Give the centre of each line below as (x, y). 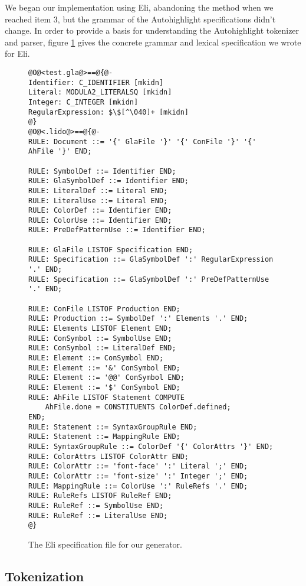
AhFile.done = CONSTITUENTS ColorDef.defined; (138, 407)
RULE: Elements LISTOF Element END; (100, 329)
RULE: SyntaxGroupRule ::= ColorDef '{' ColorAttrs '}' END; (151, 446)
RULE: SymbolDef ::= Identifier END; (102, 171)
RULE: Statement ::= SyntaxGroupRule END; (113, 427)
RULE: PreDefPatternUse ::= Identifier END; (117, 230)
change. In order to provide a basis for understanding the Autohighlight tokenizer (152, 30)
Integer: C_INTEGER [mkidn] (83, 102)
